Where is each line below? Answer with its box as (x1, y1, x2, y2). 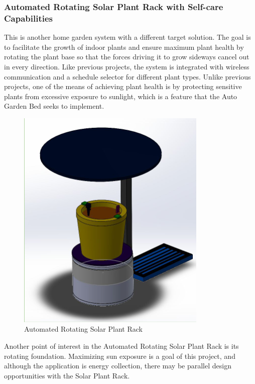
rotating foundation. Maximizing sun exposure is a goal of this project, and (4, 350, 235, 361)
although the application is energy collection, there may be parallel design (4, 360, 231, 371)
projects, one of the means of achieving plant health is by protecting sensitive (4, 81, 242, 92)
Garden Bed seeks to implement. (4, 101, 104, 111)
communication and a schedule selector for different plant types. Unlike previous (4, 71, 251, 82)
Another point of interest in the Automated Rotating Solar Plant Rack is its (4, 341, 239, 351)
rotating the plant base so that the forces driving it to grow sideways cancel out (4, 51, 249, 62)
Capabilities (4, 12, 53, 24)
